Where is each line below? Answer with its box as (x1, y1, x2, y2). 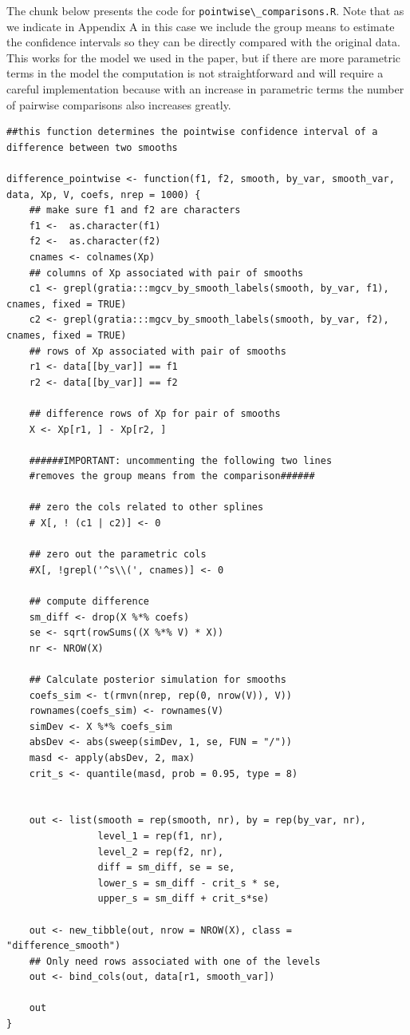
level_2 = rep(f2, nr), (97, 846, 224, 858)
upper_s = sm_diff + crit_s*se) (97, 893, 270, 905)
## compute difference (29, 596, 149, 608)
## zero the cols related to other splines (29, 502, 264, 514)
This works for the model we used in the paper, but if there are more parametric (6, 49, 401, 65)
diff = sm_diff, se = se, (97, 862, 235, 874)
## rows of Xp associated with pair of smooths (29, 345, 286, 357)
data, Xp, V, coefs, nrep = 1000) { (6, 188, 201, 200)
